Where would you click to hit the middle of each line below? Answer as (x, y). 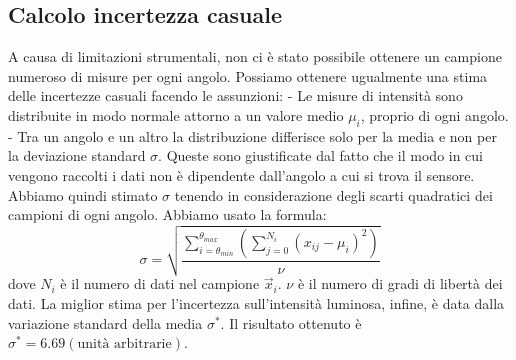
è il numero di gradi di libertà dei (400, 283)
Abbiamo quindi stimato (83, 194)
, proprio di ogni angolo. (434, 114)
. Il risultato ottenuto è (291, 322)
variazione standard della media (105, 322)
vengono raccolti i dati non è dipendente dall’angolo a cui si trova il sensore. (241, 174)
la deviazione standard (77, 155)
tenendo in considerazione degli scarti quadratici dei (333, 194)
